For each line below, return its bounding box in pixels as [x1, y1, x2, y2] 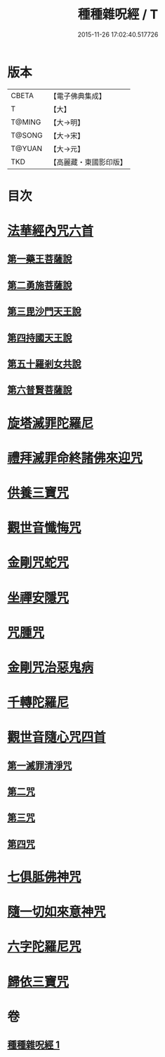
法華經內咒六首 [7, 223, 94, 239]
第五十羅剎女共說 [7, 358, 81, 370]
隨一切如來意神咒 [7, 904, 107, 920]
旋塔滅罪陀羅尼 [7, 415, 94, 431]
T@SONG [11, 130, 44, 140]
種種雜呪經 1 [7, 1039, 60, 1051]
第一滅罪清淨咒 [7, 759, 72, 771]
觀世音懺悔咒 [7, 520, 82, 536]
